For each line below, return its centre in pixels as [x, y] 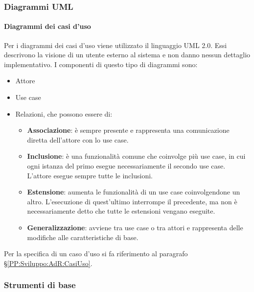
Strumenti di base [40, 285]
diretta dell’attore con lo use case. [78, 139]
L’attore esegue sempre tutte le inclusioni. [90, 175]
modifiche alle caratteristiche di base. [83, 237]
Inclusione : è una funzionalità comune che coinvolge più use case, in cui [136, 156]
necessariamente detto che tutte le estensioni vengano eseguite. [121, 211]
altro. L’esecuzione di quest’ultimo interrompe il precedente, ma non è [132, 201]
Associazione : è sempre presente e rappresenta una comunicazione [128, 130]
